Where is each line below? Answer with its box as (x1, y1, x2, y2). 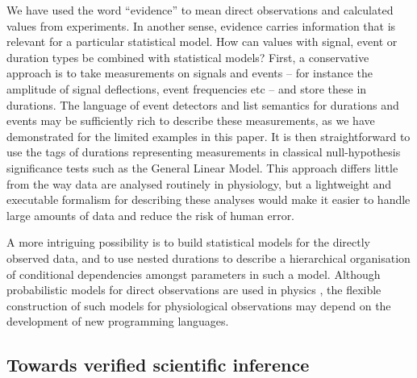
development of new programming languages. (6, 313, 229, 330)
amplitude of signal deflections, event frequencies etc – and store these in (6, 80, 367, 97)
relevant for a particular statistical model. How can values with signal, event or (6, 33, 398, 50)
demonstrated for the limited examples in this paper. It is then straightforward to (6, 127, 411, 144)
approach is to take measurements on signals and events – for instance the (6, 64, 373, 81)
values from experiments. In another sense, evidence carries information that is (6, 17, 396, 34)
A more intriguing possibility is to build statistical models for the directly (6, 234, 370, 251)
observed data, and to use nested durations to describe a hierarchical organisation (6, 249, 411, 266)
